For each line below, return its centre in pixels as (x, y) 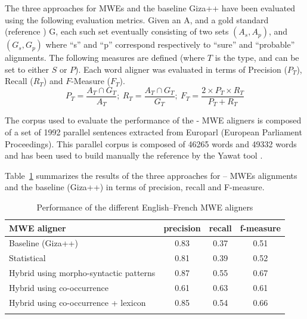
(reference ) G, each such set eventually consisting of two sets (117, 31)
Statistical (27, 258)
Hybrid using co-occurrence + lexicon (77, 302)
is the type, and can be (257, 58)
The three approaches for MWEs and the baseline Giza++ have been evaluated (150, 8)
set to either (27, 69)
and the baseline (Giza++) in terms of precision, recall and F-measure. (135, 187)
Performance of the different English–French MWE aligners (145, 207)
